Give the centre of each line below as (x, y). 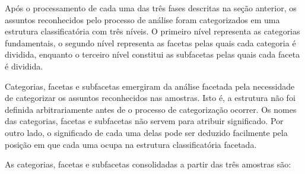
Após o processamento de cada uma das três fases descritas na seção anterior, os (151, 8)
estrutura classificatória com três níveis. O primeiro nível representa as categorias (152, 31)
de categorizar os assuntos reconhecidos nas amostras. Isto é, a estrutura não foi (150, 98)
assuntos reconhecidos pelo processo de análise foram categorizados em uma (142, 19)
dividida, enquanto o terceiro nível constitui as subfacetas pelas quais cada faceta (152, 54)
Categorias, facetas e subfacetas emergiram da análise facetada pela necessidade (150, 86)
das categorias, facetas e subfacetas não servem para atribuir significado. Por (144, 121)
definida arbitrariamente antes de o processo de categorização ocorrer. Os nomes (151, 109)
